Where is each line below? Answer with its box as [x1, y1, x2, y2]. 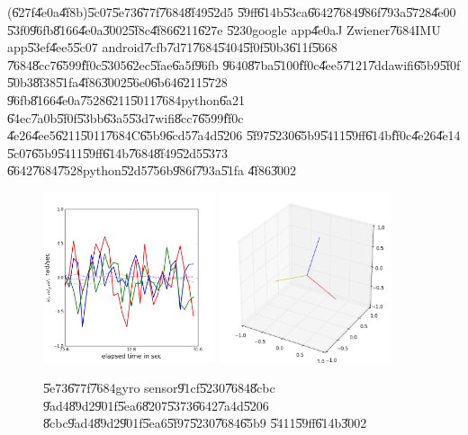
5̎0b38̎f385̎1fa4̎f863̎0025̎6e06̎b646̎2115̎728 [7, 73, 228, 92]
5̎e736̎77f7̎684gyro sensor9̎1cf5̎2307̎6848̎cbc [43, 378, 275, 397]
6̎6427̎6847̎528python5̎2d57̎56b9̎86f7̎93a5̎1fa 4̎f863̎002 [7, 161, 296, 180]
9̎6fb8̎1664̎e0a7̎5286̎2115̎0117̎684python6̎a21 [7, 90, 246, 109]
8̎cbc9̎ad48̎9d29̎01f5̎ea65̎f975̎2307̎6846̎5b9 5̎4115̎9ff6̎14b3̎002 [43, 413, 367, 432]
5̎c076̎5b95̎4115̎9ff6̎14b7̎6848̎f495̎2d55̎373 [7, 143, 229, 162]
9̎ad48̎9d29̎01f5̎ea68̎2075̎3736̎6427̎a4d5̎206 [43, 395, 269, 414]
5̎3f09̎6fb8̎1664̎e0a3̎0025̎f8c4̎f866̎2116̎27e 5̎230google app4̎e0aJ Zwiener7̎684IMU [7, 20, 441, 39]
